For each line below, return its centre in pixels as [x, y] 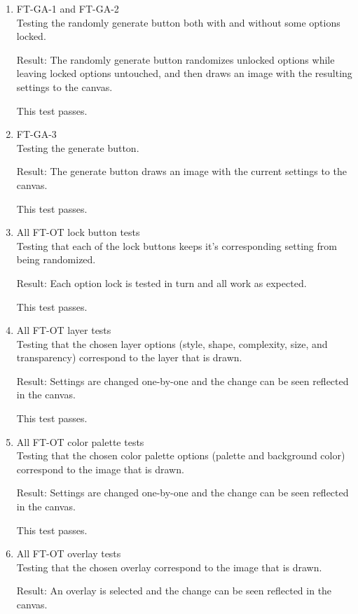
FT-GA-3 [36, 134]
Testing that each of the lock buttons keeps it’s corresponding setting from [177, 245]
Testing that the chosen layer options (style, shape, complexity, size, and [172, 343]
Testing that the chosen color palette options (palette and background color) [181, 455]
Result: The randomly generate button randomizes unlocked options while [175, 59]
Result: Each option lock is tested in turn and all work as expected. [161, 282]
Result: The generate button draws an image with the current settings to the [181, 171]
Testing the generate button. [78, 147]
